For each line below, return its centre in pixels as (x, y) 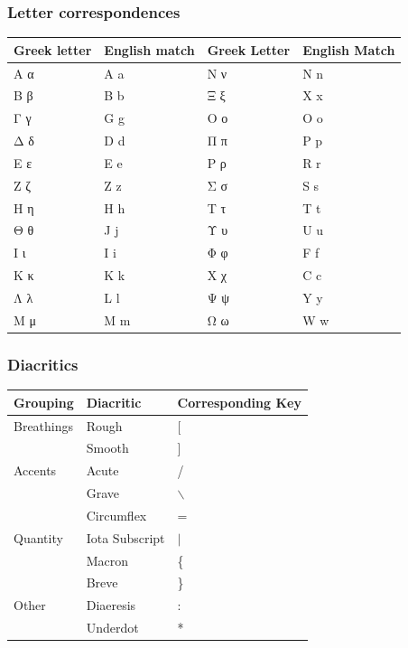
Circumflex (116, 515)
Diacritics (43, 364)
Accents (35, 470)
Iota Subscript (125, 537)
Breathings (44, 425)
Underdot (112, 628)
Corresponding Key (239, 402)
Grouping (44, 402)
